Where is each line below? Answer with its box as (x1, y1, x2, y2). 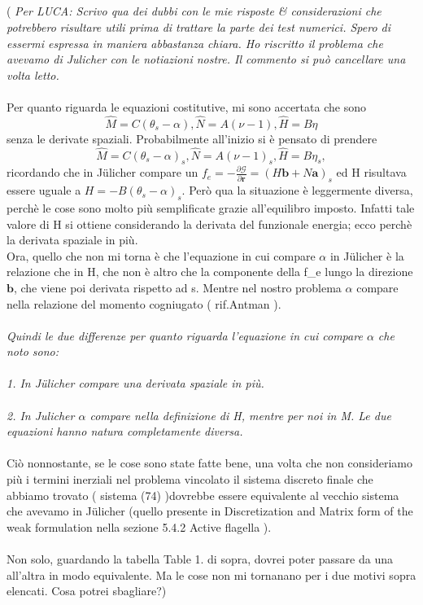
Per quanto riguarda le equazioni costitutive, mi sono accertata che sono (7, 98, 366, 115)
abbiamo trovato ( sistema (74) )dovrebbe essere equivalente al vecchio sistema (7, 486, 399, 503)
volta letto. (7, 66, 59, 83)
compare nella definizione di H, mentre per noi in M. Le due (89, 406, 391, 423)
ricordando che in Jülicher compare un (7, 164, 198, 181)
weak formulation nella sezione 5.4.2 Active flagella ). (7, 518, 272, 535)
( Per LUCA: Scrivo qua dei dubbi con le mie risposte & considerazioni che (7, 2, 382, 20)
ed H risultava (336, 164, 407, 181)
